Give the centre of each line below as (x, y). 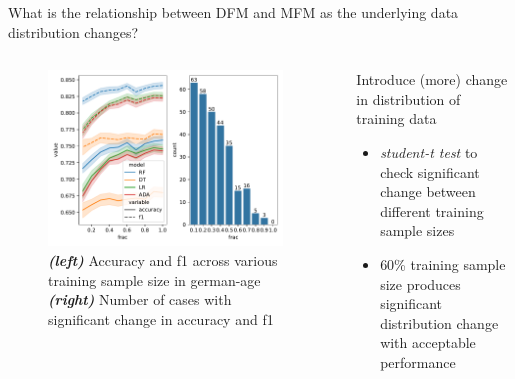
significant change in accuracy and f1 (161, 318)
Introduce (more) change (432, 79)
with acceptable (428, 342)
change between (428, 191)
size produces (420, 283)
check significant (430, 171)
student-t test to (429, 151)
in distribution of (408, 98)
